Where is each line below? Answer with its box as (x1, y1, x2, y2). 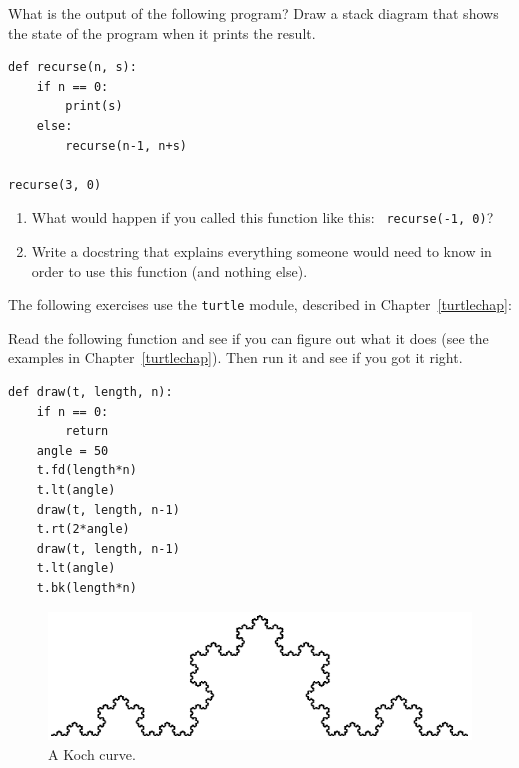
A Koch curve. (48, 743, 136, 764)
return (65, 424, 109, 439)
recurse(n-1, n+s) (65, 138, 187, 153)
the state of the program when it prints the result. (8, 22, 316, 43)
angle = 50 (36, 443, 109, 458)
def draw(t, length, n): (8, 385, 173, 400)
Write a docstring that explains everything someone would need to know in (31, 241, 492, 261)
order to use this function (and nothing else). (31, 260, 308, 281)
